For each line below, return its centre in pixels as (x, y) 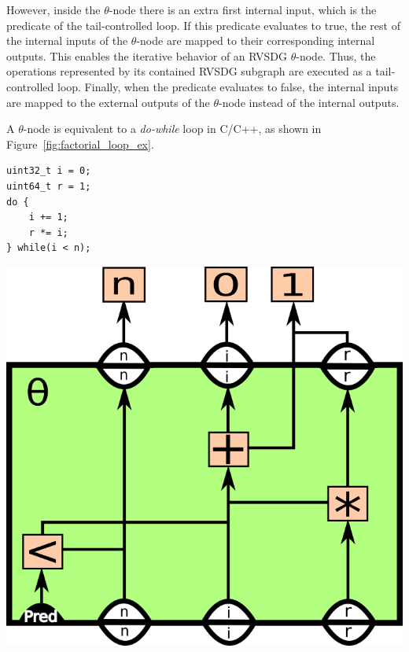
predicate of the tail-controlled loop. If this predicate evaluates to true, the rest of (203, 25)
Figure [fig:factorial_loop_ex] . (80, 144)
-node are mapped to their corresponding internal (256, 41)
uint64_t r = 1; (49, 186)
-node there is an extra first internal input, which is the (243, 9)
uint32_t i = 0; (49, 171)
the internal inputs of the (67, 41)
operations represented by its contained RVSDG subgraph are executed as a (189, 71)
